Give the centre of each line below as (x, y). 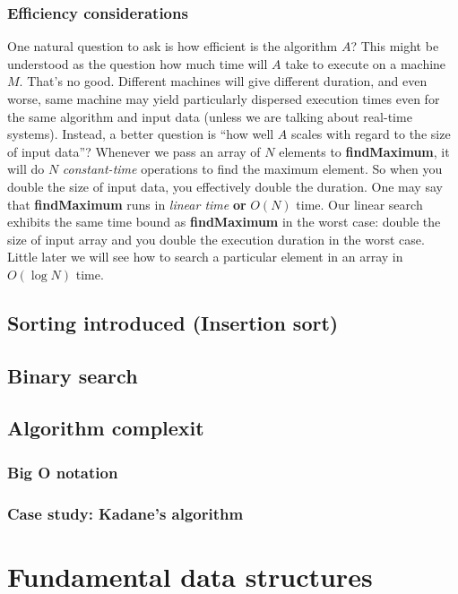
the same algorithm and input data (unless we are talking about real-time (210, 116)
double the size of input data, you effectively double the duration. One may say (225, 186)
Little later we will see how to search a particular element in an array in (205, 257)
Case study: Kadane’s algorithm (125, 513)
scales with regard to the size (371, 134)
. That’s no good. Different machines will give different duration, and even (223, 81)
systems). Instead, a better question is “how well (141, 134)
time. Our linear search (359, 204)
